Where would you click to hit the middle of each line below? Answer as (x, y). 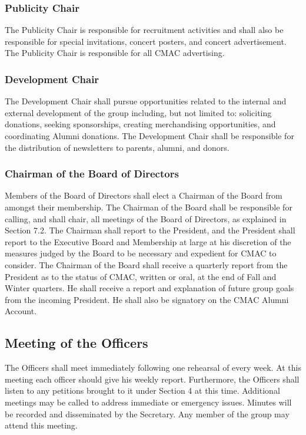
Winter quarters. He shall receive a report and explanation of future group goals (149, 288)
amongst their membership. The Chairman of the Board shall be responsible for (149, 207)
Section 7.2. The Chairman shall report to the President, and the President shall (150, 230)
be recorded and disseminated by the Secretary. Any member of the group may (147, 413)
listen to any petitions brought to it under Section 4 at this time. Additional (142, 390)
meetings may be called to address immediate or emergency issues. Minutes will (148, 402)
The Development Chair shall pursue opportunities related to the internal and (146, 101)
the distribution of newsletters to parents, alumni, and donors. (117, 147)
